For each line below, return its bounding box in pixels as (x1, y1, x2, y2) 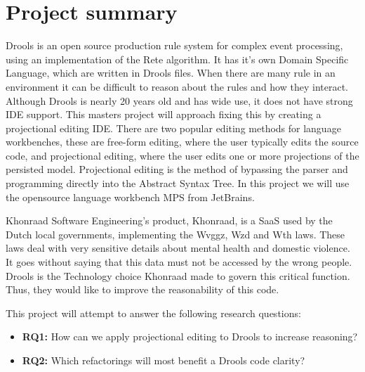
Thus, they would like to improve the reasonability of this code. (6, 282, 279, 297)
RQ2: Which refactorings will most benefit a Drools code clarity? (22, 353, 305, 367)
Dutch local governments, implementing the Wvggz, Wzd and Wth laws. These (6, 226, 345, 241)
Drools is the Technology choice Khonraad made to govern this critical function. (6, 268, 350, 283)
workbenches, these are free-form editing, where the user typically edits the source (6, 134, 359, 149)
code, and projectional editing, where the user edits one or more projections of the (6, 148, 359, 162)
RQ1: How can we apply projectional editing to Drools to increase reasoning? (22, 329, 358, 344)
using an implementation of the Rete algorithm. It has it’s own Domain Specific (6, 51, 349, 66)
